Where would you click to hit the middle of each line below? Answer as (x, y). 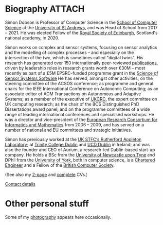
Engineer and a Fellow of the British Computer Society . (60, 165)
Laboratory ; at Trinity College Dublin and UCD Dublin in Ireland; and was (77, 144)
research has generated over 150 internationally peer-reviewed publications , (81, 63)
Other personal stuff (47, 204)
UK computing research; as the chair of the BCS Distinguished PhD (72, 104)
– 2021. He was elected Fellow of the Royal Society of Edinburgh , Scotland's (81, 33)
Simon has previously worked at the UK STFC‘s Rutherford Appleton (73, 139)
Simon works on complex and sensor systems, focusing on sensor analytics (81, 47)
